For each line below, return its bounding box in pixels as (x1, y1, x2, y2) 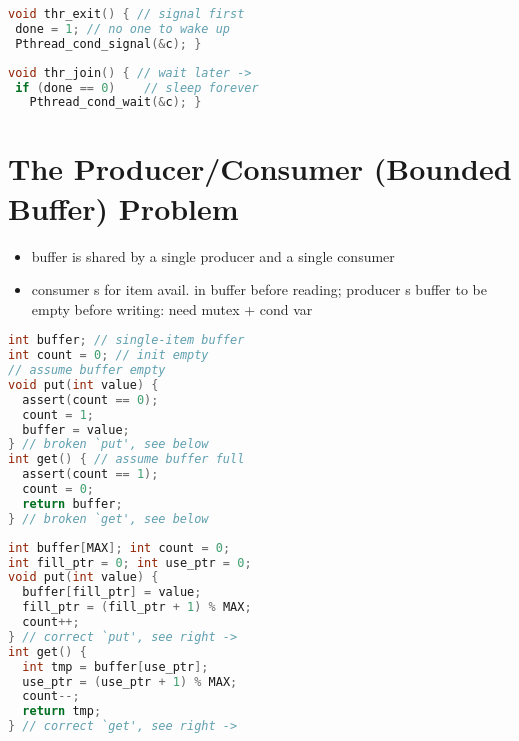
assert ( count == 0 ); (22, 392, 159, 407)
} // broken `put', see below (8, 437, 209, 452)
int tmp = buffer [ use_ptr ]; (22, 659, 209, 674)
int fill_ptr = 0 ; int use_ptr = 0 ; (8, 555, 252, 570)
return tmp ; (22, 704, 102, 719)
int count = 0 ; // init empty (8, 348, 209, 363)
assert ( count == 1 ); (22, 467, 159, 482)
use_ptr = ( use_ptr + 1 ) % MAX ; (22, 674, 238, 689)
